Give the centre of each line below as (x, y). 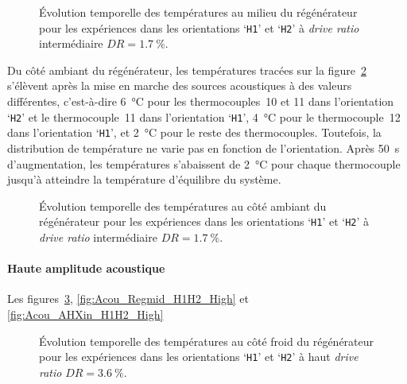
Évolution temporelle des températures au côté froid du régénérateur (207, 341)
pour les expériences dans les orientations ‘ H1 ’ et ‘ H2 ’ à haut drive (199, 357)
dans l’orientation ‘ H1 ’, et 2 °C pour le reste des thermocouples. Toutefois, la (194, 132)
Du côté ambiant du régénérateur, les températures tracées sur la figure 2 (187, 70)
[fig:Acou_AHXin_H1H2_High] (85, 314)
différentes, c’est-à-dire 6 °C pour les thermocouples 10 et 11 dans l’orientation (201, 101)
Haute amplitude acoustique (86, 268)
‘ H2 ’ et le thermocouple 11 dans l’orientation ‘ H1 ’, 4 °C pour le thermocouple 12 (204, 116)
